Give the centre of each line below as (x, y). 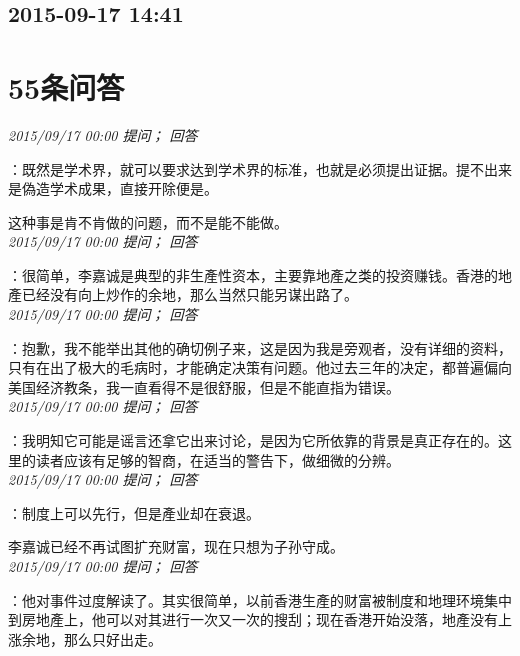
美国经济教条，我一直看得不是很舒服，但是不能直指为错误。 (204, 386)
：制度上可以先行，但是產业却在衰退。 (134, 512)
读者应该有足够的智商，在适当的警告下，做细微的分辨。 (217, 459)
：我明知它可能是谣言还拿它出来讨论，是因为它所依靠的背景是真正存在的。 (253, 440)
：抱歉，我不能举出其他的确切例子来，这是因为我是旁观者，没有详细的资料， (260, 347)
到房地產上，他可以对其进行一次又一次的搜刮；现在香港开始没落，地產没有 (253, 619)
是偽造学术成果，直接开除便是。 (113, 188)
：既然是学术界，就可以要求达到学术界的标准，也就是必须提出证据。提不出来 (260, 168)
